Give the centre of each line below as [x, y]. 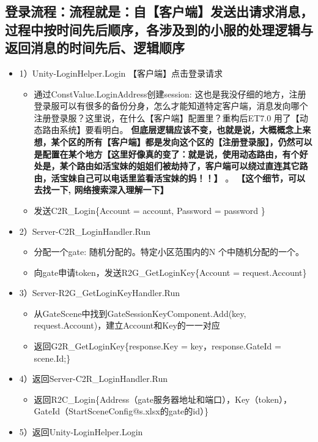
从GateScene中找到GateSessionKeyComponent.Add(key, [140, 313]
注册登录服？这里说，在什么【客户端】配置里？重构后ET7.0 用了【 [167, 117]
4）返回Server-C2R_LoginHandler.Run [94, 379]
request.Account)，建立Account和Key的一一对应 [127, 325]
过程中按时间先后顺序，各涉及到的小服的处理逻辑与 [159, 29]
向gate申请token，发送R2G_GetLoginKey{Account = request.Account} [170, 272]
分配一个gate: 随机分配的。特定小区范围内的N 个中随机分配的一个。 [169, 252]
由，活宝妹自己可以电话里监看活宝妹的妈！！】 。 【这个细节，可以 [169, 177]
